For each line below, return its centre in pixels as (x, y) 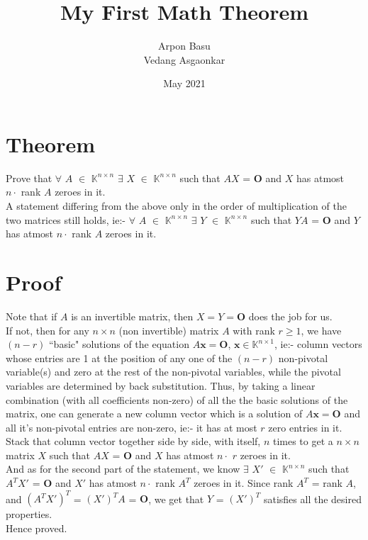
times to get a (303, 441)
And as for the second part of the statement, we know (123, 469)
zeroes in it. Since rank (244, 483)
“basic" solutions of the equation (119, 344)
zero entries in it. (305, 427)
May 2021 (184, 83)
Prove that (29, 178)
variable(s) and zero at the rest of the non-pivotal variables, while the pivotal (173, 372)
